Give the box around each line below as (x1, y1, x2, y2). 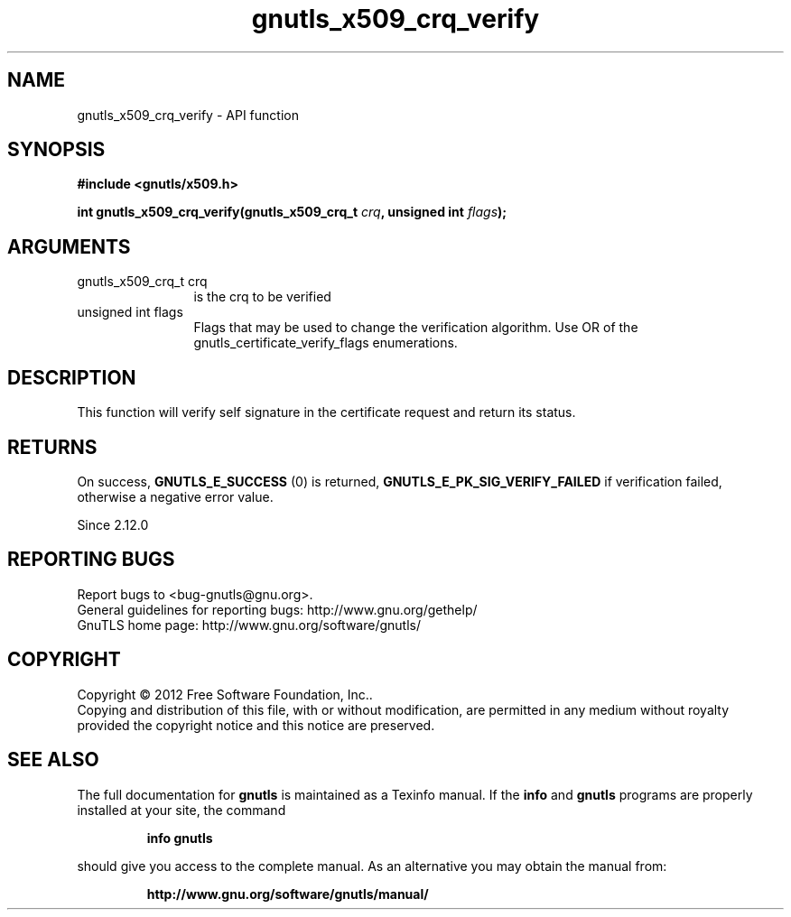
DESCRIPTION (7, 366, 136, 389)
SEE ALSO (7, 748, 99, 772)
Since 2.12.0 (77, 516, 149, 533)
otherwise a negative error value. (77, 488, 274, 505)
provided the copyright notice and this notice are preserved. (77, 717, 435, 733)
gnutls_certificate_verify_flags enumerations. (193, 335, 458, 351)
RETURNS (7, 435, 98, 458)
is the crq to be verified (193, 289, 331, 305)
